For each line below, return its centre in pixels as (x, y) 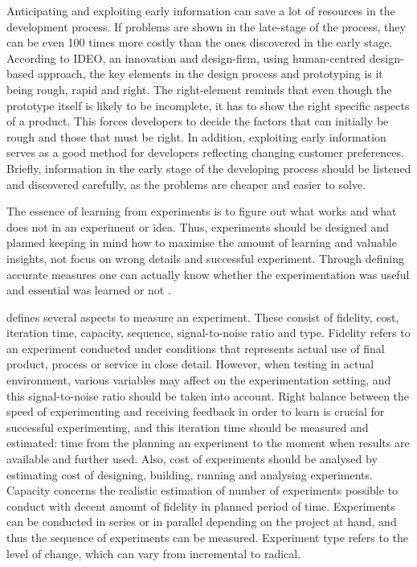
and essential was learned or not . (89, 290)
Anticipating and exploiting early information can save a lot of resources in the (201, 10)
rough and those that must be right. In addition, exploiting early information (196, 136)
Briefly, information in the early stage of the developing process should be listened (209, 168)
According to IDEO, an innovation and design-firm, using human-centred (186, 58)
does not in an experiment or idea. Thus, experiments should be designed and (198, 226)
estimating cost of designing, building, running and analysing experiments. (190, 474)
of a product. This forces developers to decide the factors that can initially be (198, 121)
